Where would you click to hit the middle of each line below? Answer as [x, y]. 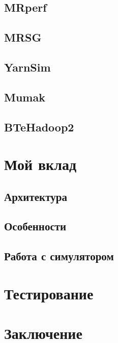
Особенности [35, 226]
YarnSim [27, 67]
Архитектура [36, 196]
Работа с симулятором [59, 256]
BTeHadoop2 [39, 127]
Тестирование [49, 293]
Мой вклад [40, 164]
